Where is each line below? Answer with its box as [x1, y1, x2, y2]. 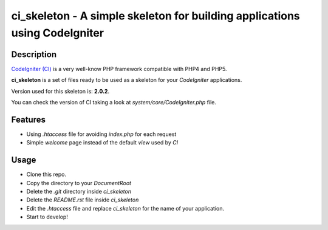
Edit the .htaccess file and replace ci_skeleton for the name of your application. [26, 205, 225, 212]
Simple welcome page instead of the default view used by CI [26, 139, 179, 146]
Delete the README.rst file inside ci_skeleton [26, 196, 139, 203]
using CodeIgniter [11, 26, 104, 39]
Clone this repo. [26, 171, 67, 178]
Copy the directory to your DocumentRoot [26, 179, 132, 186]
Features [11, 114, 46, 124]
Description [11, 49, 57, 59]
